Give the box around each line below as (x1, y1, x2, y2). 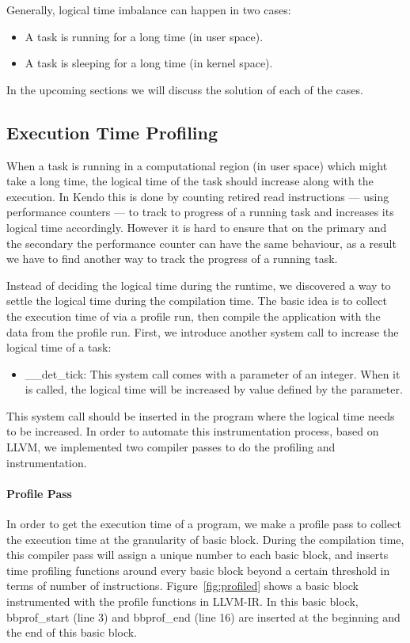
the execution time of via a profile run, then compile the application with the (6, 307, 381, 324)
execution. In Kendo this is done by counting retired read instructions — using (6, 188, 389, 204)
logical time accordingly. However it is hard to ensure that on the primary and (6, 219, 387, 235)
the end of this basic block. (6, 624, 138, 641)
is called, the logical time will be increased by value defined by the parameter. (25, 381, 403, 398)
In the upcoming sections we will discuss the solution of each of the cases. (6, 81, 363, 97)
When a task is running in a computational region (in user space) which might (6, 157, 388, 173)
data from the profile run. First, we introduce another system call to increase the (6, 323, 399, 340)
